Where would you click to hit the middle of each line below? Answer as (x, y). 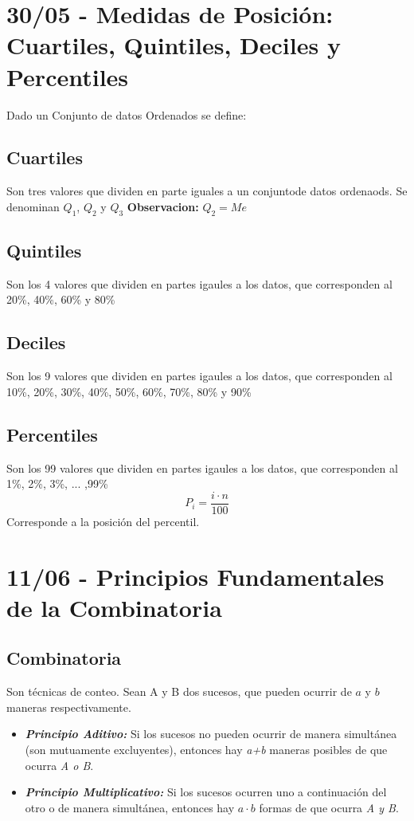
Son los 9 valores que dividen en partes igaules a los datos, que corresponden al (199, 376)
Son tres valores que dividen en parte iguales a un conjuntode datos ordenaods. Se (207, 191)
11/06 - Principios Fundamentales (195, 576)
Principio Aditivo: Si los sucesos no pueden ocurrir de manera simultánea (211, 734)
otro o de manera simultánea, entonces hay (130, 807)
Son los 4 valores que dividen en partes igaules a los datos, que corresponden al (199, 283)
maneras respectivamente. (69, 707)
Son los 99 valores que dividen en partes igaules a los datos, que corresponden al (202, 467)
